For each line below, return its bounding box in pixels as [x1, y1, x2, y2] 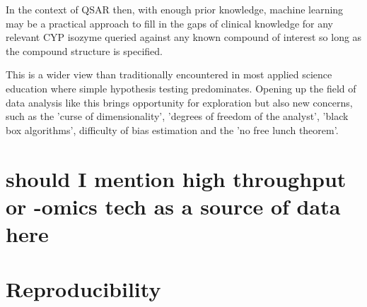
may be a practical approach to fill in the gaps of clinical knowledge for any [6, 16, 333, 30]
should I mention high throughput [6, 164, 346, 193]
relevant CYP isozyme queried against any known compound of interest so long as [6, 30, 362, 44]
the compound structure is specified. [6, 43, 163, 58]
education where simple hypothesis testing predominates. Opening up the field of [6, 80, 356, 95]
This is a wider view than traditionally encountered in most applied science [6, 67, 332, 82]
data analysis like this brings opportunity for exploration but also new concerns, [6, 95, 353, 109]
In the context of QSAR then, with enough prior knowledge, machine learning [6, 2, 344, 16]
